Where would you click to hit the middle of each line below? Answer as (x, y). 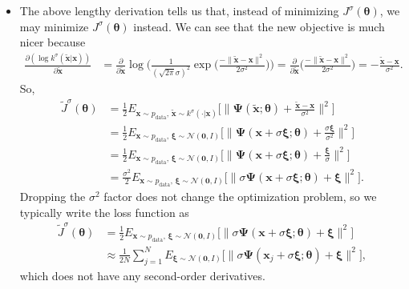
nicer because (53, 42)
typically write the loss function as (104, 212)
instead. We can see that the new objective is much (259, 26)
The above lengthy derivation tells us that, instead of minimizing (179, 10)
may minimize (54, 26)
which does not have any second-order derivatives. (142, 275)
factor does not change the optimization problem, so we (240, 196)
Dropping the (53, 196)
